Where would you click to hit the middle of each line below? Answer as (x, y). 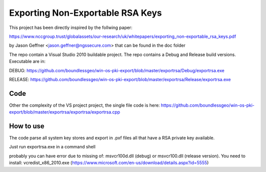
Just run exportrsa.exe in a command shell (52, 147)
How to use (27, 126)
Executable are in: (27, 61)
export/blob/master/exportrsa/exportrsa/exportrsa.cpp (65, 112)
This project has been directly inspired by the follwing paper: (71, 28)
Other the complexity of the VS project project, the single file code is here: (84, 105)
